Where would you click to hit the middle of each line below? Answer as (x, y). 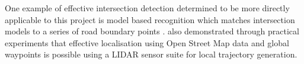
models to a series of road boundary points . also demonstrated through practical (152, 31)
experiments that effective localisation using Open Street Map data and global (147, 42)
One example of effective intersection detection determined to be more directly (147, 8)
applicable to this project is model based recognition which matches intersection (150, 19)
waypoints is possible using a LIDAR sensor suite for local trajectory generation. (151, 54)
